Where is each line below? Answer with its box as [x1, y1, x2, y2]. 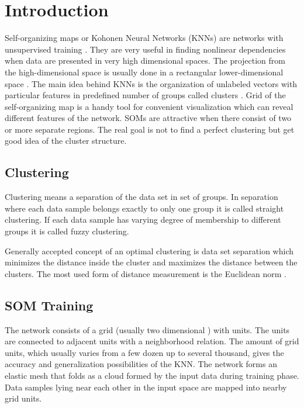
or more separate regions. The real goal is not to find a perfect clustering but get [5, 123, 295, 135]
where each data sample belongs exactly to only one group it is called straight [5, 202, 284, 214]
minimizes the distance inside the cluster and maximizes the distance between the [5, 256, 298, 268]
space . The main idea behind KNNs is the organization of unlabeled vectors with [5, 77, 298, 89]
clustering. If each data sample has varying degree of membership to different [5, 213, 281, 226]
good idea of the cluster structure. [5, 134, 127, 147]
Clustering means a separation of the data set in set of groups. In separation [5, 191, 278, 203]
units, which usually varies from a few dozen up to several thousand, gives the [5, 346, 284, 358]
